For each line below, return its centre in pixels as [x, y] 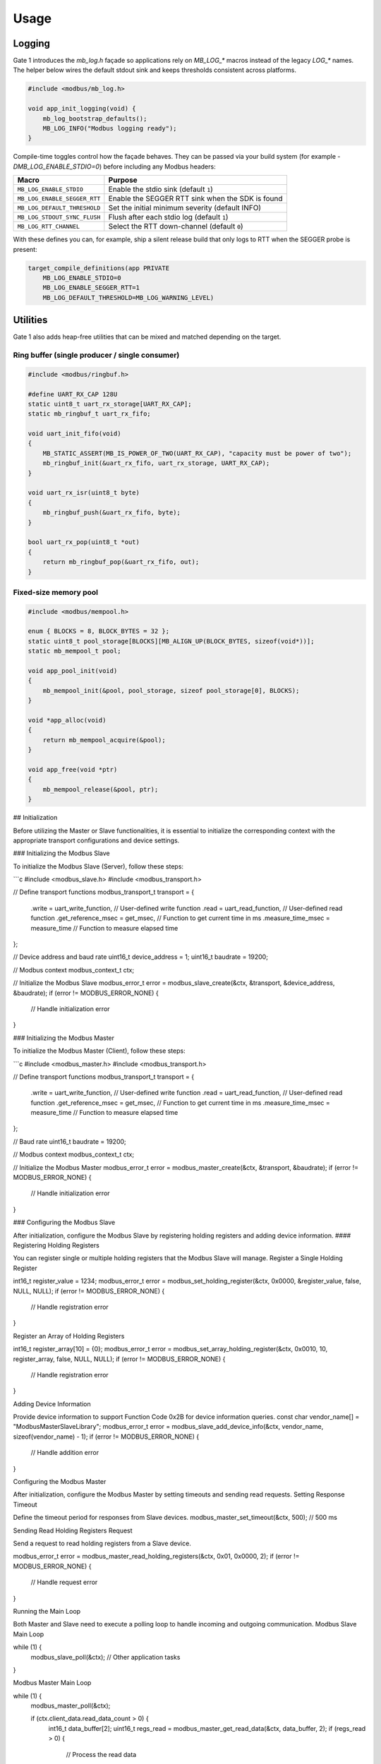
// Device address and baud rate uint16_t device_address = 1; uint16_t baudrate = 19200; [140, 957]
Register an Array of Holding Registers [69, 1336]
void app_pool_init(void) [73, 671]
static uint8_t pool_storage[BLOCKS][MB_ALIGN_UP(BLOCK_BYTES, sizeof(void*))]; [171, 641]
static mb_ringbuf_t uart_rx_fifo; [89, 414]
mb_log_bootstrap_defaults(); [95, 119]
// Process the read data [101, 1754]
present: [25, 249]
